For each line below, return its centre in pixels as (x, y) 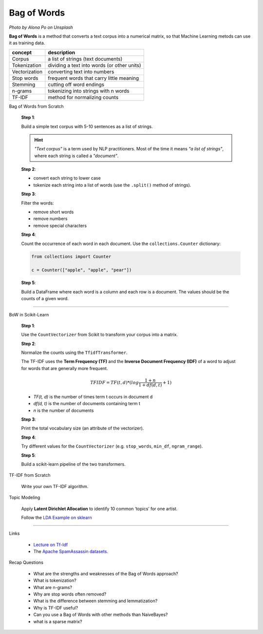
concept (22, 52)
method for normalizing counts (83, 97)
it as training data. (27, 43)
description (62, 52)
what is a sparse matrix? (58, 621)
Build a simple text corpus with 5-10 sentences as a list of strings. (87, 126)
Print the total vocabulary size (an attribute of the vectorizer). (83, 428)
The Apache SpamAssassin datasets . (71, 552)
